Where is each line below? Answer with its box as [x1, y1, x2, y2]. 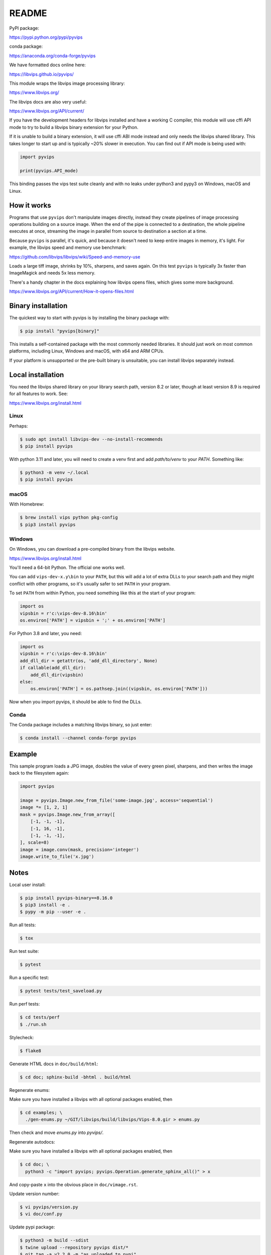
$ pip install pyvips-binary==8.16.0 [20, 895, 113, 901]
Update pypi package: [9, 1224, 55, 1230]
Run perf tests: [9, 1001, 40, 1007]
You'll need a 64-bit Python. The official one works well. [9, 565, 125, 571]
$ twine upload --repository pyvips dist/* [20, 1244, 129, 1250]
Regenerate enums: [9, 1087, 50, 1093]
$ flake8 [20, 1048, 42, 1054]
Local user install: [9, 882, 46, 888]
